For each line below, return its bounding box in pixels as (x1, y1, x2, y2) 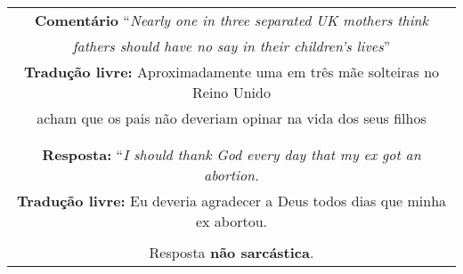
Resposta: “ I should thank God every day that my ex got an (42, 144, 421, 165)
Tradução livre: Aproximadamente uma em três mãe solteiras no (23, 61, 440, 82)
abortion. (204, 165, 259, 185)
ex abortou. (195, 211, 268, 231)
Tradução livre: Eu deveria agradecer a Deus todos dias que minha (16, 190, 447, 211)
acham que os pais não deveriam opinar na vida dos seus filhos (37, 108, 426, 128)
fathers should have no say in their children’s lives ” (72, 36, 391, 56)
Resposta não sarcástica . (149, 242, 314, 262)
